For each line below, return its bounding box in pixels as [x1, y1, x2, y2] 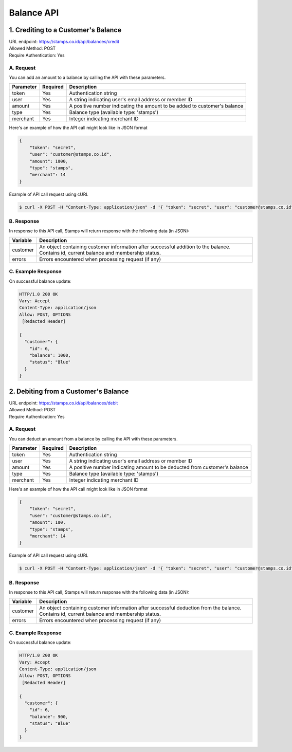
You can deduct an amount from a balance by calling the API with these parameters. [9, 436, 178, 441]
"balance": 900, [29, 714, 68, 719]
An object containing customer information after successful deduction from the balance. [39, 605, 242, 611]
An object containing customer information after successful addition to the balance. [39, 243, 231, 250]
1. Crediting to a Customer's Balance [9, 26, 122, 34]
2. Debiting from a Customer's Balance [9, 387, 129, 395]
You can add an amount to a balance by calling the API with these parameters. [9, 74, 166, 80]
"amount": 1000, [29, 158, 68, 164]
